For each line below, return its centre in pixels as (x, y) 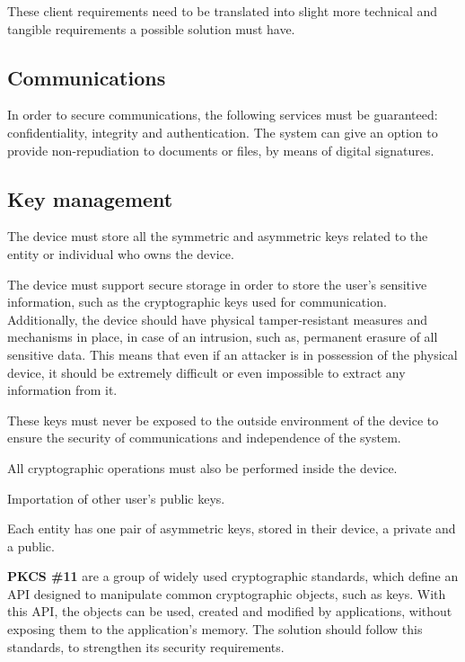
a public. (31, 546)
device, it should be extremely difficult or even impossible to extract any (206, 372)
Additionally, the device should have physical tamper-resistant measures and (218, 319)
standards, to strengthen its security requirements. (146, 646)
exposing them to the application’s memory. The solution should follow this (215, 629)
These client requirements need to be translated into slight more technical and (223, 11)
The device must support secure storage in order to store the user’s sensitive (217, 284)
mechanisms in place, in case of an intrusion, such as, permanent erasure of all (223, 337)
